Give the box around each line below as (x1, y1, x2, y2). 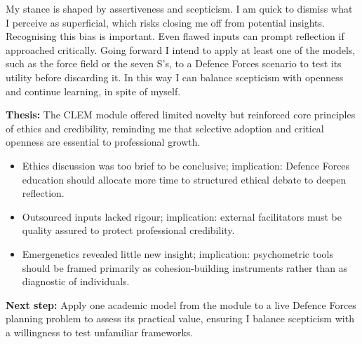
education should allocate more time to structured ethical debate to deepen (22, 172, 347, 186)
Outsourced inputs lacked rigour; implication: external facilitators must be (22, 209, 342, 223)
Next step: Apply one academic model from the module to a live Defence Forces (6, 297, 356, 312)
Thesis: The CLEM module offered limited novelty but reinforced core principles (6, 107, 356, 122)
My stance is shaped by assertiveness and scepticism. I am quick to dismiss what (6, 1, 353, 15)
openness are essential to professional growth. (6, 135, 201, 149)
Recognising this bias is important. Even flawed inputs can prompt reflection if (6, 29, 344, 43)
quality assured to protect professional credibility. (22, 223, 235, 238)
